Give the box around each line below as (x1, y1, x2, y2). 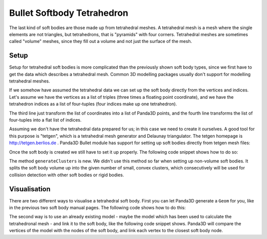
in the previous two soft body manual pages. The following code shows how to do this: (9, 205, 186, 210)
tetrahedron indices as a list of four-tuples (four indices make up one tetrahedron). (9, 101, 178, 107)
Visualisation (9, 185, 51, 193)
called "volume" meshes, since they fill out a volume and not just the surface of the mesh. (9, 39, 192, 44)
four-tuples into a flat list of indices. (9, 117, 82, 123)
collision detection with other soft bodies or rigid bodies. (9, 172, 124, 178)
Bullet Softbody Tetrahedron (9, 7, 129, 18)
